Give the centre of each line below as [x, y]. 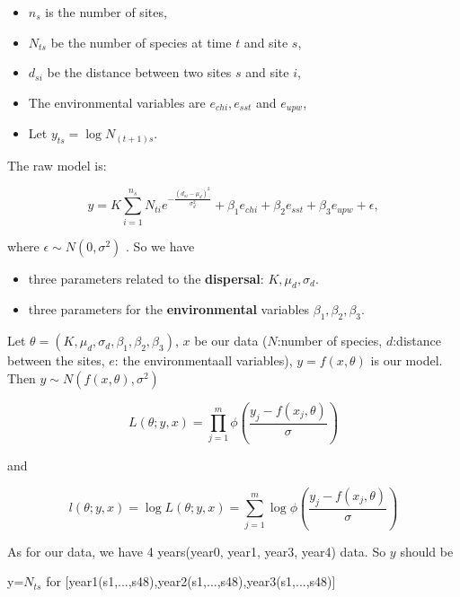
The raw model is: [57, 165]
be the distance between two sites [139, 72]
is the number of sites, [106, 12]
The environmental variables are [117, 102]
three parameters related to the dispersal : [146, 278]
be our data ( [231, 341]
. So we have [160, 246]
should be [427, 551]
